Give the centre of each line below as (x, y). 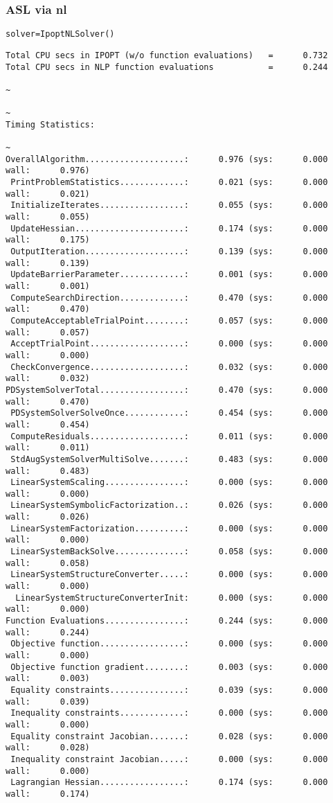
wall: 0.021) (48, 194)
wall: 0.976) (48, 171)
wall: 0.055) (48, 217)
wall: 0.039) (48, 701)
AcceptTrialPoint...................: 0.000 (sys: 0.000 (169, 344)
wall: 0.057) (48, 332)
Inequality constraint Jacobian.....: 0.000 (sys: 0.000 (169, 759)
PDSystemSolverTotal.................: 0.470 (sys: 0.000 (167, 390)
